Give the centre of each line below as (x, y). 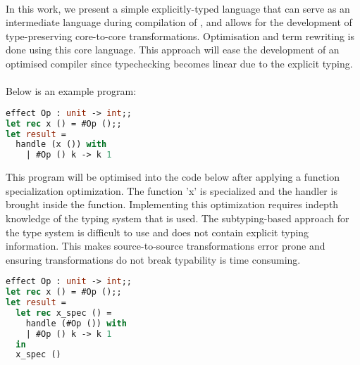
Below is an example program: (71, 91)
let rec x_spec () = (64, 313)
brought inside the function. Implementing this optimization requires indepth (172, 204)
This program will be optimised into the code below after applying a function (173, 177)
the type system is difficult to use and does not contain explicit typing (157, 232)
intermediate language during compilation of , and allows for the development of (179, 22)
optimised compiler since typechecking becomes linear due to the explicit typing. (179, 63)
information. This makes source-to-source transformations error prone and (166, 246)
